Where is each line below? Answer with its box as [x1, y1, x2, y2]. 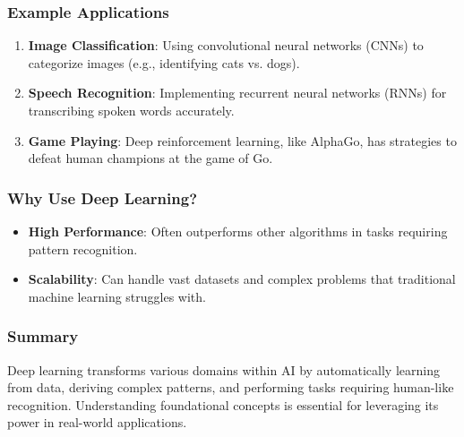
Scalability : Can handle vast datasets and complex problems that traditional [28, 270, 456, 288]
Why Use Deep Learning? [7, 186, 198, 209]
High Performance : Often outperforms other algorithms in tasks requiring [28, 222, 448, 240]
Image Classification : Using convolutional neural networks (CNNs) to [28, 36, 424, 55]
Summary [7, 325, 79, 347]
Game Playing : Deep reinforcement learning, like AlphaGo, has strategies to [28, 131, 457, 150]
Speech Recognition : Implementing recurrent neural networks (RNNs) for [28, 83, 447, 102]
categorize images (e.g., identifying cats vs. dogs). [28, 53, 300, 72]
